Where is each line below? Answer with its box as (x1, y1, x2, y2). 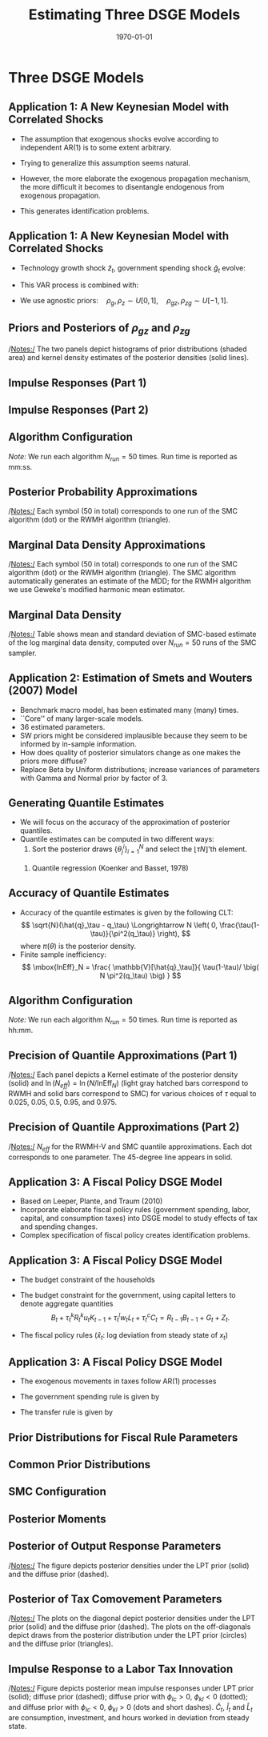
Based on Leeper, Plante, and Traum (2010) (19, 1196, 163, 1206)
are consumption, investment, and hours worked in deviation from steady (8, 1712, 250, 1722)
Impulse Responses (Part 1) (8, 376, 147, 390)
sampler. (8, 648, 38, 658)
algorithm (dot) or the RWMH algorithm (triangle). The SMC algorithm (8, 568, 237, 578)
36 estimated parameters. (19, 722, 106, 731)
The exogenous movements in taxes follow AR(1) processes (19, 1376, 217, 1386)
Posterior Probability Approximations (8, 485, 198, 498)
